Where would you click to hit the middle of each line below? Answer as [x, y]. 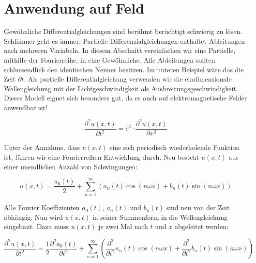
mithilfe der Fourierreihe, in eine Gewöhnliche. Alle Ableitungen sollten [110, 59]
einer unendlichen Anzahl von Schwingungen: [71, 166]
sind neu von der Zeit [198, 207]
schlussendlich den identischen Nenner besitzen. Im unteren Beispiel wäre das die [124, 69]
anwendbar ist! [26, 107]
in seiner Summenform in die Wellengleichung [160, 217]
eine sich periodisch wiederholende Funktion [175, 147]
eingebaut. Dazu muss [37, 226]
